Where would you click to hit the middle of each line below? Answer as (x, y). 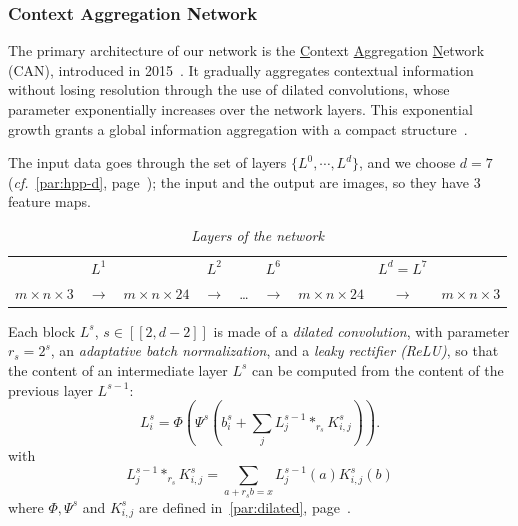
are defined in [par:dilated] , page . (245, 506)
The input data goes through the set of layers (147, 162)
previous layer (50, 389)
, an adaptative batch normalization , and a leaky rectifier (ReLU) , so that (274, 350)
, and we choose (407, 162)
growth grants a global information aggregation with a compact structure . (238, 128)
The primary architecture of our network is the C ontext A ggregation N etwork (246, 50)
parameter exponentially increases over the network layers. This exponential (240, 109)
